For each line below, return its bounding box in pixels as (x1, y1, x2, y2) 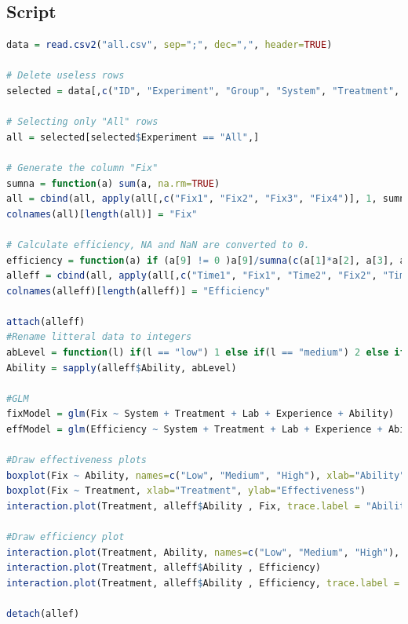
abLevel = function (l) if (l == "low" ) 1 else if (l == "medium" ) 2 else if (6, 347, 406, 359)
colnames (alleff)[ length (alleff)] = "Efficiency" (6, 285, 271, 297)
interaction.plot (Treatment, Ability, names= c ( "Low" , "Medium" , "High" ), (6, 546, 400, 558)
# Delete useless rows (6, 70, 125, 82)
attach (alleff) (6, 316, 86, 327)
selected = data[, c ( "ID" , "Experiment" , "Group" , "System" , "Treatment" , (6, 85, 400, 97)
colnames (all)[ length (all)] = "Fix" (6, 208, 198, 220)
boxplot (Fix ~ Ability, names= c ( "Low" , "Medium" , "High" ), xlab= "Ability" (6, 469, 406, 481)
